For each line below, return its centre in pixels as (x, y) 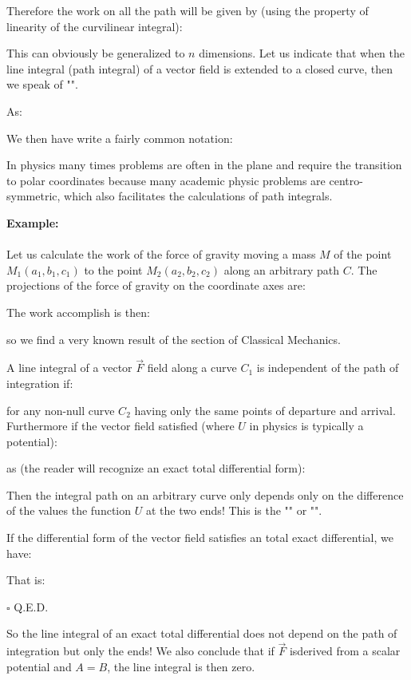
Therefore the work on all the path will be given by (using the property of (188, 10)
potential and (39, 666)
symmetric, (34, 196)
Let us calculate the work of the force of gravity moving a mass (161, 254)
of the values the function (69, 510)
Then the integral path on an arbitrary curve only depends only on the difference (205, 494)
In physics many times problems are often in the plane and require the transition (204, 165)
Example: (33, 222)
